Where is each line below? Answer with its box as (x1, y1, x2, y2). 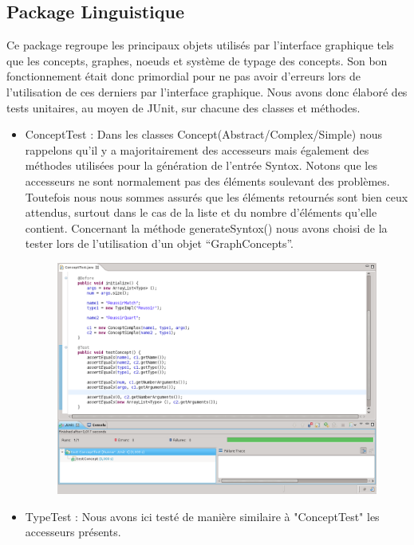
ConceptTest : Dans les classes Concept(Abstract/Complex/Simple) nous (25, 126, 383, 143)
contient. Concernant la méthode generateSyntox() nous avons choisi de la (25, 219, 388, 236)
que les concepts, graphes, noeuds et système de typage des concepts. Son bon (6, 52, 388, 69)
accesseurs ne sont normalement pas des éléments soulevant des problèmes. (25, 172, 390, 189)
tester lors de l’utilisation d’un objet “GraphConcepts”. (25, 235, 294, 252)
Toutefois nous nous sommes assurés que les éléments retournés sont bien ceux (25, 188, 408, 205)
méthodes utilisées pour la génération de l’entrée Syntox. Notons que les (25, 157, 377, 174)
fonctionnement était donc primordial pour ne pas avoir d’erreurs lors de (6, 68, 361, 84)
